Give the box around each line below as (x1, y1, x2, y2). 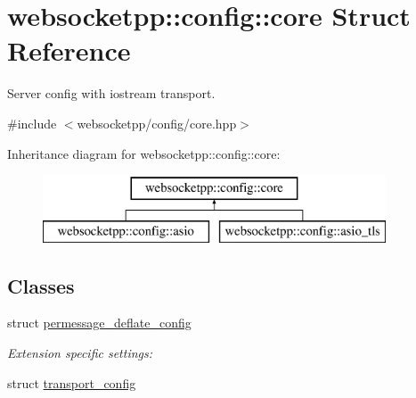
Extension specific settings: (7, 344, 153, 362)
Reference (7, 32, 131, 69)
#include (7, 113, 57, 132)
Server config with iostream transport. (7, 84, 216, 103)
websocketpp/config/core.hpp (77, 113, 237, 132)
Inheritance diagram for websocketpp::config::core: (7, 144, 281, 162)
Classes (7, 271, 75, 299)
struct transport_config (7, 373, 136, 392)
